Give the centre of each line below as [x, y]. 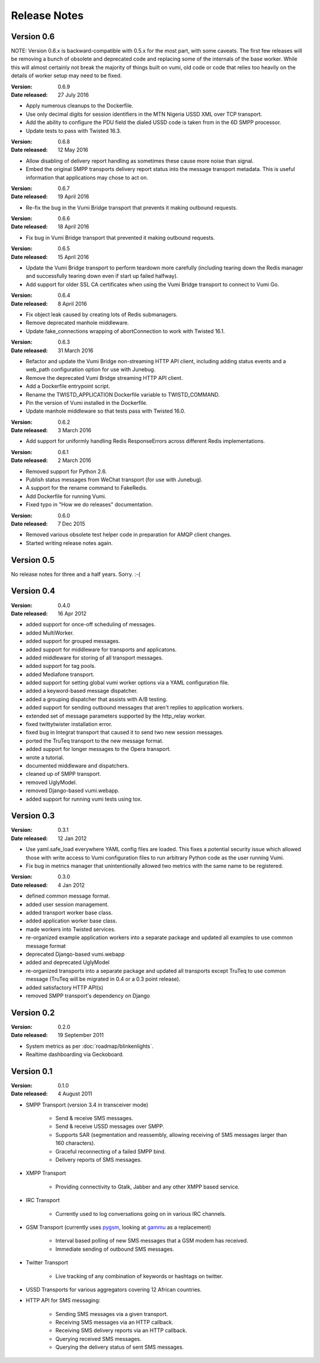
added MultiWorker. [50, 633]
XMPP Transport [46, 1173]
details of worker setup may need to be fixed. [66, 76]
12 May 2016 [73, 150]
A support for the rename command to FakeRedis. [87, 488]
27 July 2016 [73, 95]
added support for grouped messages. [73, 641]
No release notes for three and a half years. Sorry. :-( [76, 574]
